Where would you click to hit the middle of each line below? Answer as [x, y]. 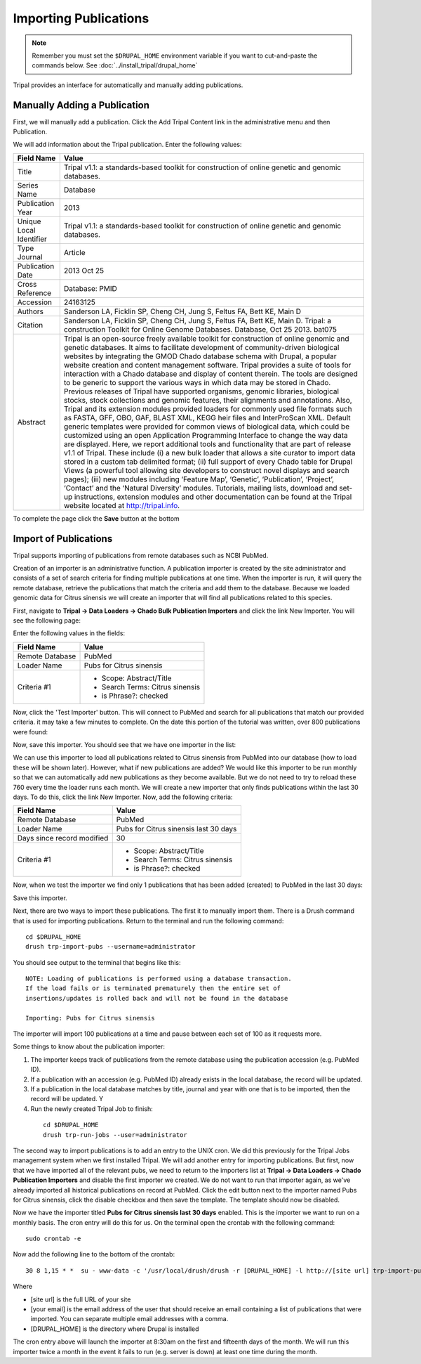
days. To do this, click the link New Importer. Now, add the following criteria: [123, 797]
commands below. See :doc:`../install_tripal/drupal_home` [115, 65]
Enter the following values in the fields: [69, 633]
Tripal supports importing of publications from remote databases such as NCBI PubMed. [141, 555]
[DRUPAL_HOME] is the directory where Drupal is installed [115, 1329]
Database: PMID [90, 288]
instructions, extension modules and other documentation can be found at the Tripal [213, 497]
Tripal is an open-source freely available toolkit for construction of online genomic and [206, 339]
